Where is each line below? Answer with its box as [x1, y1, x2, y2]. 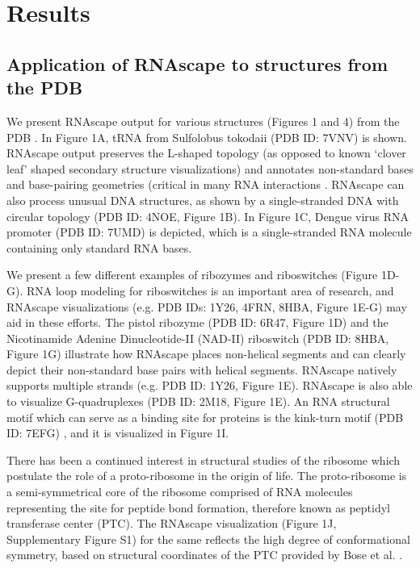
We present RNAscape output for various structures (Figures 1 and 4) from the [6, 112, 400, 129]
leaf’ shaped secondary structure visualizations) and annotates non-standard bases [6, 160, 414, 177]
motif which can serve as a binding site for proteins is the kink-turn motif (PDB [6, 408, 404, 425]
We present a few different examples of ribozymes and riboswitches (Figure [6, 266, 378, 283]
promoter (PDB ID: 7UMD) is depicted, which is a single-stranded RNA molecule [6, 223, 412, 240]
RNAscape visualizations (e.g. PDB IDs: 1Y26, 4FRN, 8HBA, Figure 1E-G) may [6, 298, 407, 315]
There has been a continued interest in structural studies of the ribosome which [6, 451, 401, 468]
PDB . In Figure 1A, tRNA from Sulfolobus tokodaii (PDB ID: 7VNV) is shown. [6, 128, 407, 145]
